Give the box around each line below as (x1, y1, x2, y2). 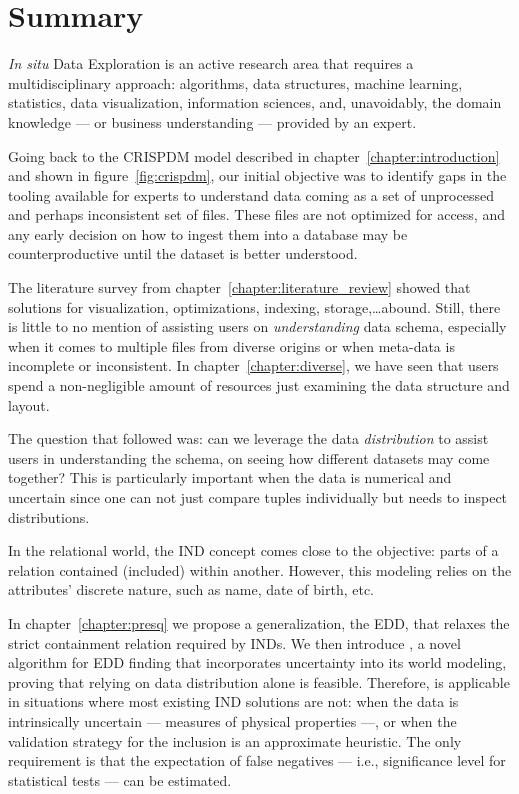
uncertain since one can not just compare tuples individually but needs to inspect (8, 487, 508, 507)
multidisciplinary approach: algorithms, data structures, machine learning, (8, 72, 463, 93)
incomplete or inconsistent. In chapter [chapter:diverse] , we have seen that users (8, 355, 499, 376)
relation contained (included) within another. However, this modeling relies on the (8, 559, 512, 580)
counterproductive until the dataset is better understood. (8, 243, 358, 264)
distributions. (8, 506, 90, 527)
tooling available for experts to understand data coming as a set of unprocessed (8, 184, 494, 205)
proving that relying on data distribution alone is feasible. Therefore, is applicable (8, 671, 510, 692)
